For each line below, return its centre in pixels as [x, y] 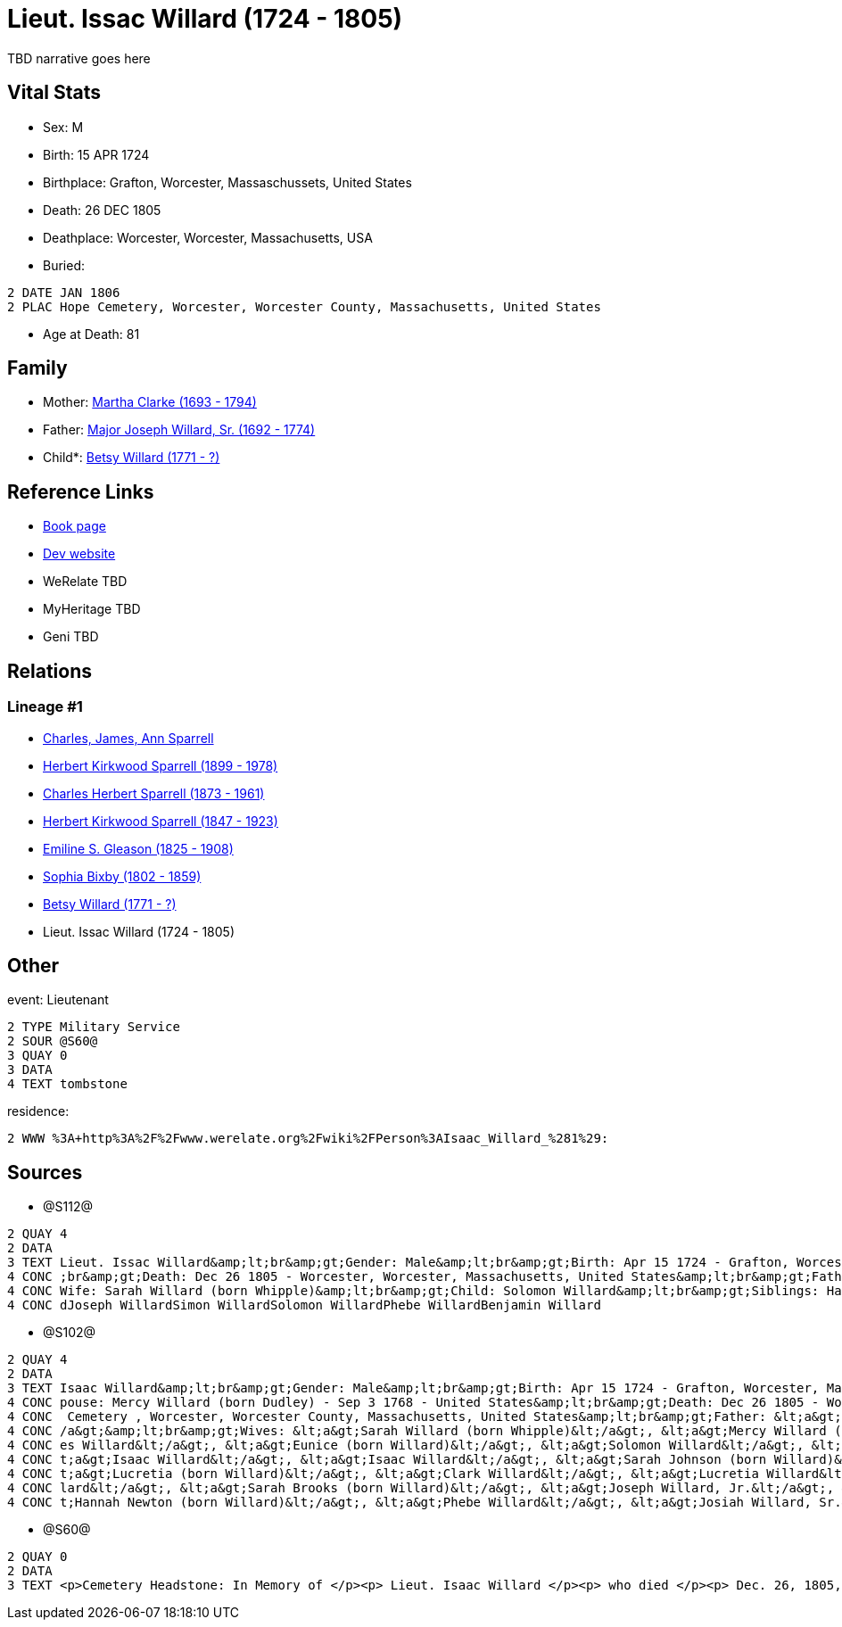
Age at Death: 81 [91, 334]
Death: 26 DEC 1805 [102, 210]
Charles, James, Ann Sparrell [128, 738]
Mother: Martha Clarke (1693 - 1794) [150, 402]
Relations [50, 671]
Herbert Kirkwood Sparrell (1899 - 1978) [161, 765]
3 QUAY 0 [37, 1056]
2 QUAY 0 [37, 1557]
